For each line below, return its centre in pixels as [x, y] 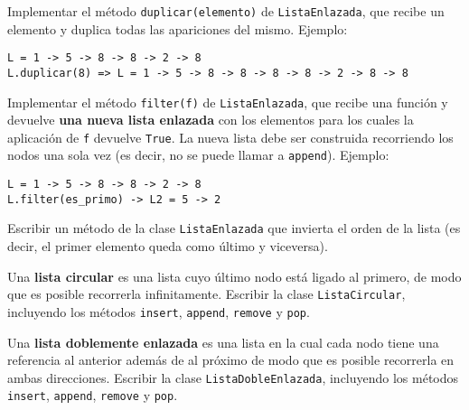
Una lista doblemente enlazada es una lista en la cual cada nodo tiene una [223, 342]
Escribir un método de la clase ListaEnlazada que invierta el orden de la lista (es [234, 228]
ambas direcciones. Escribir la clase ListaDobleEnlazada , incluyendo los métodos [233, 377]
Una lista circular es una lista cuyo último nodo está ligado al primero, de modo [234, 276]
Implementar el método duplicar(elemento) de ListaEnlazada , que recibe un [226, 11]
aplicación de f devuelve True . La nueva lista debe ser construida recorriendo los [230, 137]
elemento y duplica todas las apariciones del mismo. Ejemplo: [178, 28]
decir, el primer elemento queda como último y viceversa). [168, 246]
